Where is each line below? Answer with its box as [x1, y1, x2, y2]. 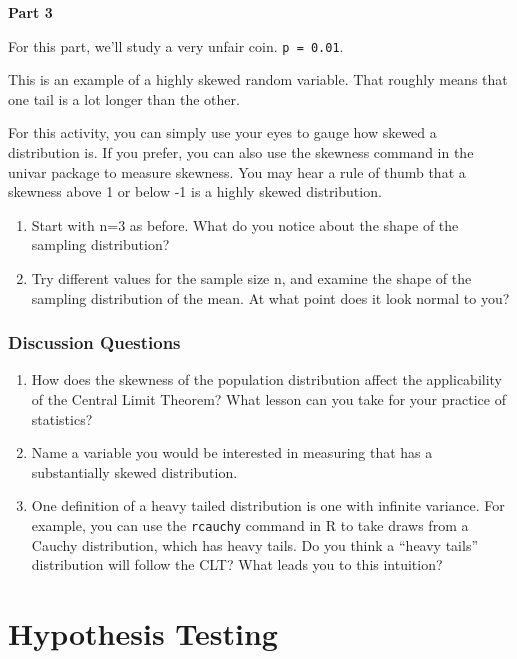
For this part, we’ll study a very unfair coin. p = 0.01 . [8, 35, 344, 56]
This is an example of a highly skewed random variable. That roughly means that [8, 69, 508, 90]
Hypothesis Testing [8, 613, 278, 653]
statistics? [31, 408, 93, 429]
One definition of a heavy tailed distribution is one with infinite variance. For [31, 495, 505, 516]
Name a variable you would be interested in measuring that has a [31, 442, 433, 463]
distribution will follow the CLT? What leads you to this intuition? [31, 554, 443, 575]
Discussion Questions [8, 330, 181, 355]
